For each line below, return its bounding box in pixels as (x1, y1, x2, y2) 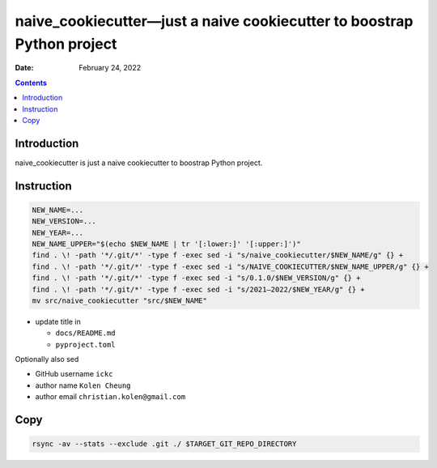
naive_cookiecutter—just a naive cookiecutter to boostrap (15, 12, 414, 30)
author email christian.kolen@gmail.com (35, 392, 186, 402)
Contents (15, 78, 48, 87)
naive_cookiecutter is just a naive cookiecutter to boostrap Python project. (15, 158, 263, 168)
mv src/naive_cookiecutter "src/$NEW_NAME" (32, 296, 208, 305)
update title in (35, 317, 81, 326)
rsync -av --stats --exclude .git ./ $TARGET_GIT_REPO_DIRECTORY (32, 440, 297, 449)
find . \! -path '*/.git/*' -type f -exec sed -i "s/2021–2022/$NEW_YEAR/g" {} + (32, 284, 366, 294)
